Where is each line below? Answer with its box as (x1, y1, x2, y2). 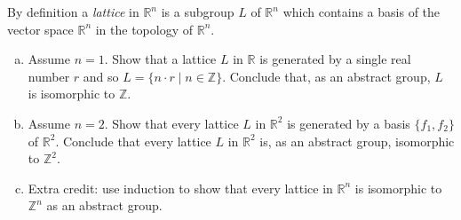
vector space (7, 20, 74, 38)
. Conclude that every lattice (55, 131, 211, 150)
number (28, 67, 70, 85)
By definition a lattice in (7, 3, 139, 20)
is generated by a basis (287, 114, 410, 132)
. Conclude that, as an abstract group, (222, 67, 431, 85)
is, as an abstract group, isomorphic (259, 131, 455, 150)
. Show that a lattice (104, 50, 217, 68)
